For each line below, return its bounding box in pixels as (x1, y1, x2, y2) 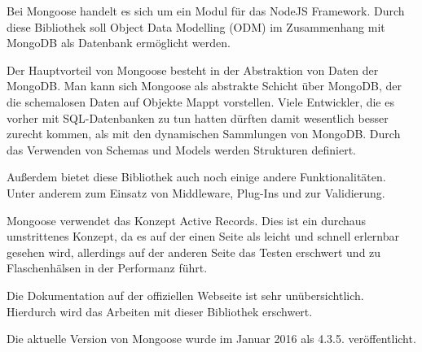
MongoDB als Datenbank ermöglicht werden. (7, 34, 231, 51)
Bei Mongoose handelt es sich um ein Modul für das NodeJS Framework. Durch (7, 2, 405, 19)
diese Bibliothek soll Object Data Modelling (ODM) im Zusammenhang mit (7, 18, 385, 35)
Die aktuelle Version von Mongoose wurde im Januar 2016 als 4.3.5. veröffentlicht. (7, 330, 416, 347)
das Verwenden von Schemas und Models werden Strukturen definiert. (7, 141, 357, 158)
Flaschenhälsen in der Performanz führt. (7, 259, 208, 276)
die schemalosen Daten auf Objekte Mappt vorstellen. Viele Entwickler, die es (7, 93, 394, 110)
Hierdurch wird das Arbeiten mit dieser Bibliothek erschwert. (7, 302, 313, 319)
